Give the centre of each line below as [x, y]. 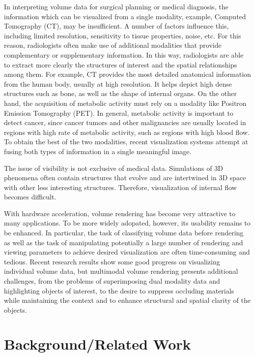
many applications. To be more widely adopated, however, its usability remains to [127, 223]
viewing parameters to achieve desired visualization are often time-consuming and [127, 252]
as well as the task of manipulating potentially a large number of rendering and [124, 242]
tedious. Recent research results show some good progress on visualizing [112, 261]
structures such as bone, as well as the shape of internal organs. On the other [120, 93]
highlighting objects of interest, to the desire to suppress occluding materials [119, 290]
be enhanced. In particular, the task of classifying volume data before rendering [124, 233]
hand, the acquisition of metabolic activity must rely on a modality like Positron [125, 103]
